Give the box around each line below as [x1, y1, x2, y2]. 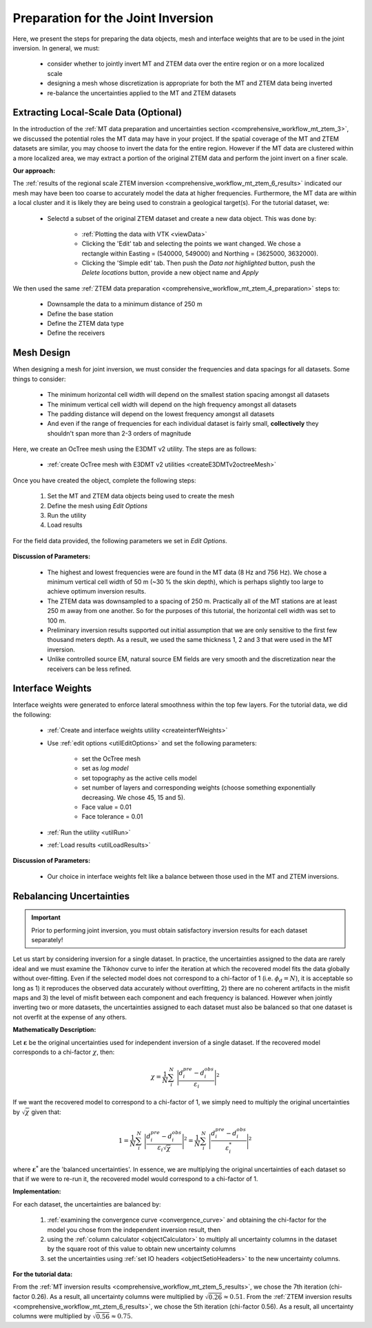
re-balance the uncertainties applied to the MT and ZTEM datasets [47, 88, 237, 97]
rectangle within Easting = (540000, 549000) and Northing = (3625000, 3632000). [81, 249, 318, 257]
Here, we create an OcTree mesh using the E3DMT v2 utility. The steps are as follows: [12, 445, 257, 453]
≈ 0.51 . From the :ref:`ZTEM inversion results [223, 1292, 353, 1300]
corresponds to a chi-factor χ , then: [12, 1048, 115, 1056]
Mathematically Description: [12, 1026, 96, 1034]
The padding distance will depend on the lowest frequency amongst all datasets [47, 409, 275, 418]
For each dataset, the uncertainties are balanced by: [12, 1200, 161, 1208]
